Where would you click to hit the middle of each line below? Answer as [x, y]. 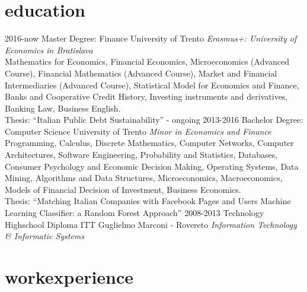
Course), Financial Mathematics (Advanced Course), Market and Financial [141, 73]
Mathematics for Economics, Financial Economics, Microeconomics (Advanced [147, 61]
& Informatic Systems [45, 236]
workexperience [69, 277]
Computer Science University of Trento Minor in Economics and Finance [138, 131]
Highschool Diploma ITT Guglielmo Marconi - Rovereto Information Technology [151, 224]
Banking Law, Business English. [63, 108]
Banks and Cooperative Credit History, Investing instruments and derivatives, [146, 96]
